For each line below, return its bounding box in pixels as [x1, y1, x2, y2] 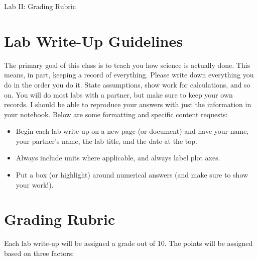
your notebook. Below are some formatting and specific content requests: [4, 109, 228, 119]
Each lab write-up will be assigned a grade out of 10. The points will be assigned [4, 238, 253, 248]
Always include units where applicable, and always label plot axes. [16, 152, 220, 163]
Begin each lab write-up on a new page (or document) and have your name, [16, 126, 249, 136]
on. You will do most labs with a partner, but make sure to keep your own [4, 89, 233, 100]
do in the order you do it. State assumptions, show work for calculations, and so [4, 79, 250, 90]
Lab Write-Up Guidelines [4, 30, 183, 51]
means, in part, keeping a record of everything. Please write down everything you [4, 69, 254, 80]
